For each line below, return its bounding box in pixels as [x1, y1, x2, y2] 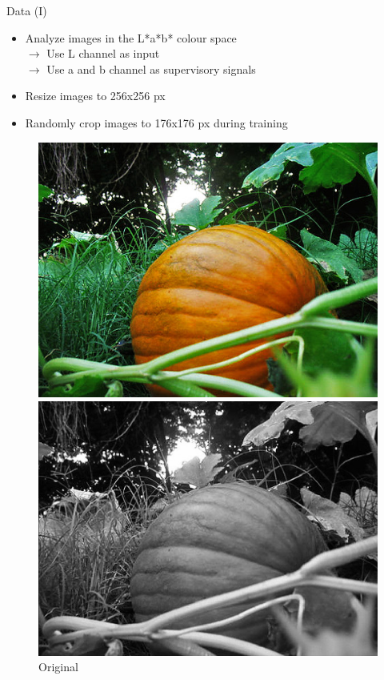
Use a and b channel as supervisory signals [46, 60, 256, 77]
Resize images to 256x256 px [25, 87, 166, 104]
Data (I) [6, 2, 47, 18]
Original [38, 658, 78, 675]
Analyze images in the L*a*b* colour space [25, 29, 237, 46]
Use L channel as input [46, 45, 160, 62]
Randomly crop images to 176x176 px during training [25, 114, 288, 131]
